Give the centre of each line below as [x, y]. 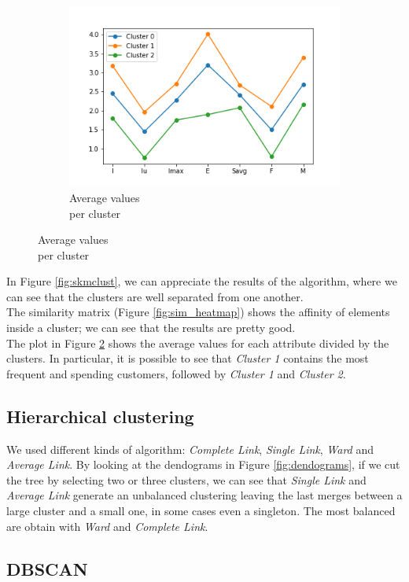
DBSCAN [47, 568]
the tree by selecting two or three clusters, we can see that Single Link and [186, 479]
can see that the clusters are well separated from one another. [155, 296]
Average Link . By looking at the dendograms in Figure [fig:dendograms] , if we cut [203, 464]
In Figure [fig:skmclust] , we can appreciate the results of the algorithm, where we [202, 281]
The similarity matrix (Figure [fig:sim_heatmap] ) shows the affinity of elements [198, 312]
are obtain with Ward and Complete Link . [107, 526]
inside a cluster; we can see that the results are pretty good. [151, 328]
